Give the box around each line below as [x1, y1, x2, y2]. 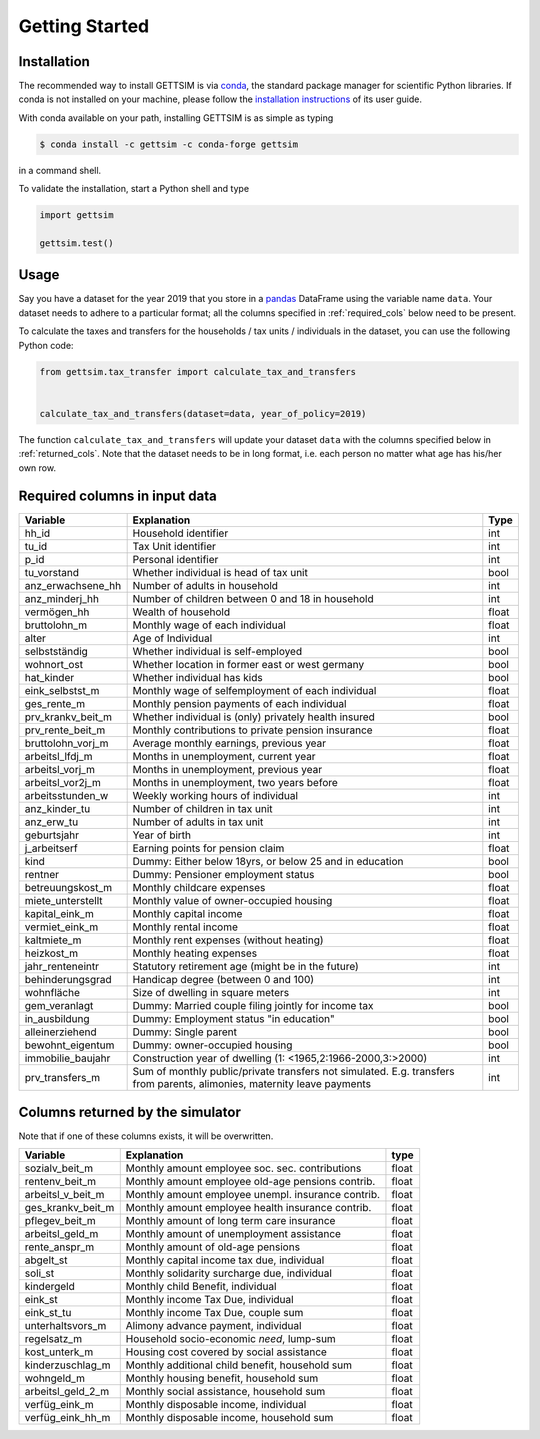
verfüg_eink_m [24, 1398, 94, 1412]
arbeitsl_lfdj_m [24, 750, 94, 764]
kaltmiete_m [24, 933, 82, 947]
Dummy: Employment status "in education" [132, 1012, 335, 1026]
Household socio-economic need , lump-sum [125, 1332, 337, 1346]
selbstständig [24, 645, 89, 659]
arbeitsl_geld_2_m [24, 1385, 110, 1399]
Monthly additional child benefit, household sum [125, 1358, 353, 1372]
